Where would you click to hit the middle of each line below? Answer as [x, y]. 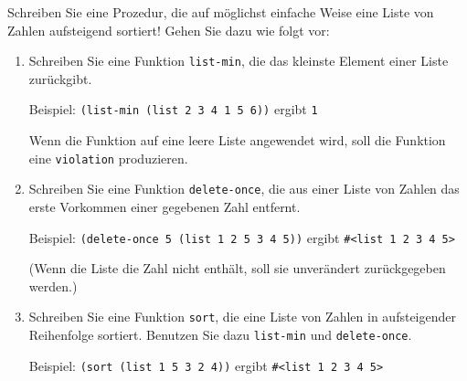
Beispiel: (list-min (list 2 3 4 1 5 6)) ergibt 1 [173, 109]
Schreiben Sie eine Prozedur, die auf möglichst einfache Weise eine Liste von [221, 12]
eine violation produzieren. [108, 158]
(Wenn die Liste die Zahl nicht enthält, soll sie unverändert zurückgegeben [237, 268]
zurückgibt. [60, 78]
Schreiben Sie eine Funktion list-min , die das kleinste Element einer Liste [239, 61]
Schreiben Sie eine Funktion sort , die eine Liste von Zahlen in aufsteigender [242, 317]
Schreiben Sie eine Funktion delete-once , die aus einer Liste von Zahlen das [244, 189]
